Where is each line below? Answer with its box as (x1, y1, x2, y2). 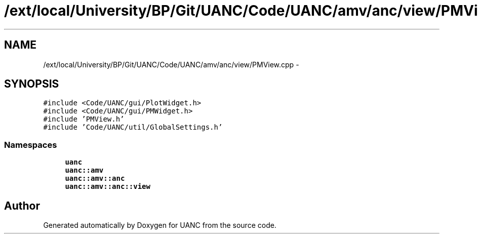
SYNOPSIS (4, 77, 59, 91)
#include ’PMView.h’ (43, 115, 125, 124)
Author (4, 199, 40, 212)
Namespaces (4, 139, 57, 150)
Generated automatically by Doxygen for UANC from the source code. (43, 221, 276, 230)
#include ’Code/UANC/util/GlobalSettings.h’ (43, 123, 223, 132)
